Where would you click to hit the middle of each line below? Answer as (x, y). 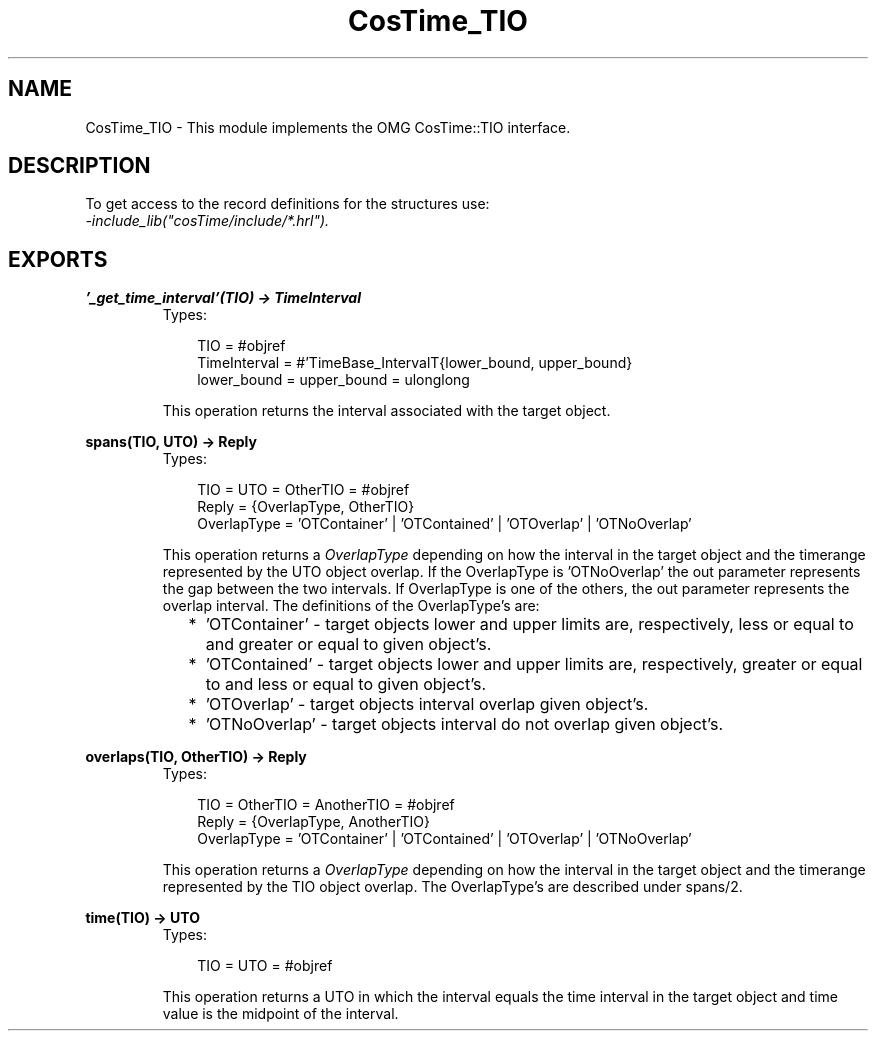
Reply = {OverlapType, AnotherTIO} (313, 822)
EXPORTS (58, 259)
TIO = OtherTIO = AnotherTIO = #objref (326, 805)
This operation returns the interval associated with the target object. (386, 411)
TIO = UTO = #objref (265, 966)
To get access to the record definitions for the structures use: (287, 204)
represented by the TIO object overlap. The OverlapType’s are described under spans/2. (452, 887)
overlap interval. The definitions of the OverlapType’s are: (351, 606)
